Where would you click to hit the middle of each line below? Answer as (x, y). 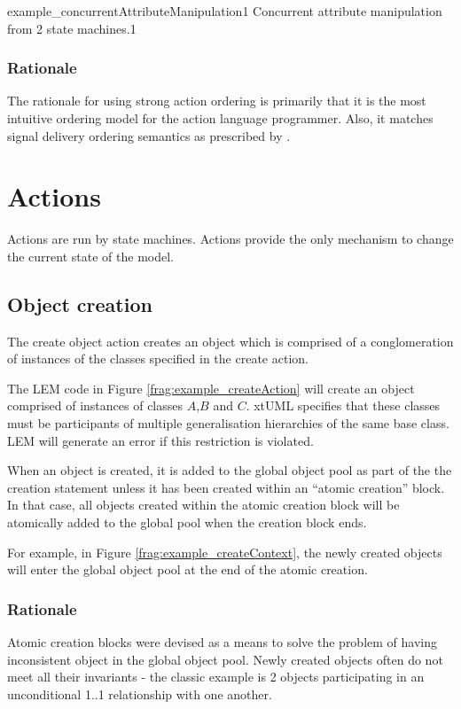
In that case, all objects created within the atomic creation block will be (203, 505)
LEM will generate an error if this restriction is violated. (160, 440)
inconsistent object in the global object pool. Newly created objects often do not (225, 659)
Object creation (80, 304)
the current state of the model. (90, 256)
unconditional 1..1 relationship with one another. (140, 693)
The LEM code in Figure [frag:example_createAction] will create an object (211, 388)
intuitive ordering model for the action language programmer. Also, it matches (220, 118)
